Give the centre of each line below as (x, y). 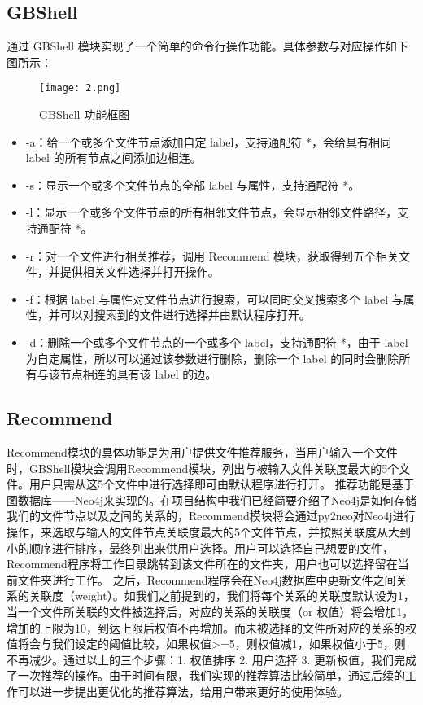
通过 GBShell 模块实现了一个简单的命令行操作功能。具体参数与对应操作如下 (207, 46)
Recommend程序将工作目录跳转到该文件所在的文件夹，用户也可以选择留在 (202, 564)
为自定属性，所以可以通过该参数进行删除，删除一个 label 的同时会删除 (212, 358)
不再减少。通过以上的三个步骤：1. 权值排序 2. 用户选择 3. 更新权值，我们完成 (211, 659)
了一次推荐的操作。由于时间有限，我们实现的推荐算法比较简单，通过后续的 (206, 675)
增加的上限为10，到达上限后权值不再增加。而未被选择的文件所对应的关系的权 (211, 627)
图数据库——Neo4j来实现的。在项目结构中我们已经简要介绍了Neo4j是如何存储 (211, 499)
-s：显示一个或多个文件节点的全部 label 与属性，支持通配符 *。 (193, 184)
